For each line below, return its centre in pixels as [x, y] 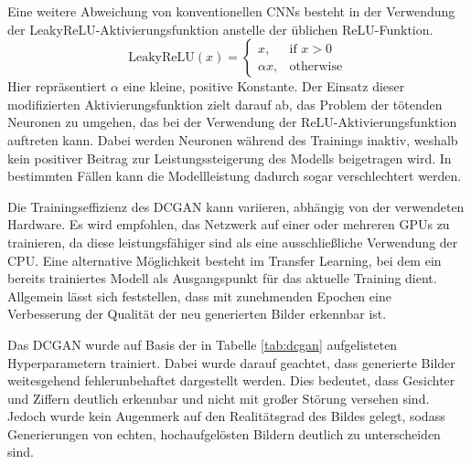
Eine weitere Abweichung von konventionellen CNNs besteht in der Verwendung [231, 11]
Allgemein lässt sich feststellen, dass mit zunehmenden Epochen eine [199, 295]
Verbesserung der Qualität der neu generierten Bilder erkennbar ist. [197, 314]
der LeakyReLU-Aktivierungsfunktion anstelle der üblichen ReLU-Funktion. [220, 29]
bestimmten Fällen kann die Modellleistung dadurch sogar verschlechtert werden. [235, 176]
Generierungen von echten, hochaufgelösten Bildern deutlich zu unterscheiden [224, 433]
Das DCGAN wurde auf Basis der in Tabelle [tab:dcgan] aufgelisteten [203, 344]
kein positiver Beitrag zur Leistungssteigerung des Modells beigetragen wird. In [230, 158]
